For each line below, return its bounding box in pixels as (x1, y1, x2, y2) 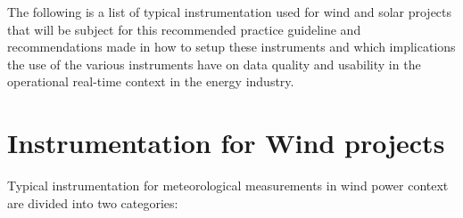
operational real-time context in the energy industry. (7, 72, 294, 91)
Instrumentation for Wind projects (7, 125, 445, 161)
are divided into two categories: (7, 193, 178, 212)
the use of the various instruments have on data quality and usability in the (7, 54, 421, 73)
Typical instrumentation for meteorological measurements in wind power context (7, 176, 449, 195)
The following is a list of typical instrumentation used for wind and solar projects (7, 3, 452, 20)
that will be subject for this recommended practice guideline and (7, 20, 361, 38)
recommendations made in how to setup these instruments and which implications (7, 37, 456, 56)
